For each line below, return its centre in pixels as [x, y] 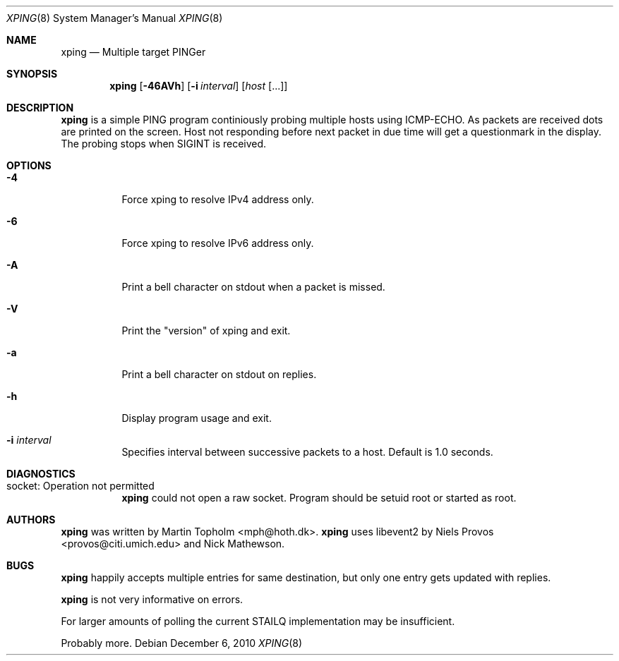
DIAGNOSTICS [41, 474]
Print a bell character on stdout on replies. [219, 374]
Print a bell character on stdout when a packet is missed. [253, 287]
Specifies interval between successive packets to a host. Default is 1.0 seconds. [307, 452]
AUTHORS [31, 520]
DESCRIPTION [40, 108]
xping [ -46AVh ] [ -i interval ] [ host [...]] [199, 86]
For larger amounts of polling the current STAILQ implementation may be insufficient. [258, 621]
